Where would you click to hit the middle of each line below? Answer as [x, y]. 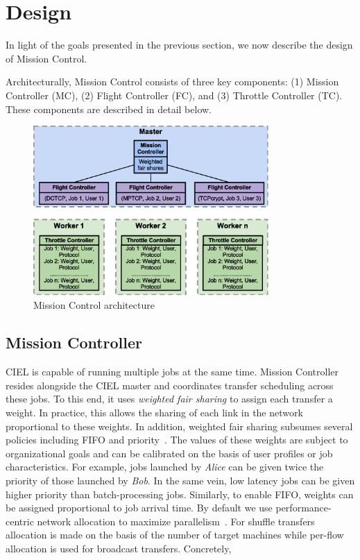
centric [20, 521]
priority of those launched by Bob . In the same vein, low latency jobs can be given [180, 481]
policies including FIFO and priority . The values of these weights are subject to [177, 440]
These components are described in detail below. [109, 109]
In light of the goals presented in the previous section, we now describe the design [179, 45]
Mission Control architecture [94, 305]
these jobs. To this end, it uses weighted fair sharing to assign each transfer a [169, 399]
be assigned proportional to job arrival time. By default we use [139, 508]
